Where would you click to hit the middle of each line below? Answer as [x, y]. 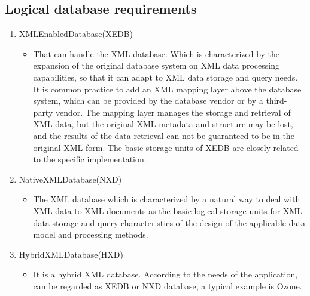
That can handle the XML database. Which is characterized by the [156, 53]
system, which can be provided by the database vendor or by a [148, 101]
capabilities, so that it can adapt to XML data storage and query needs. [165, 77]
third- [276, 101]
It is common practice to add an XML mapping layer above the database [167, 89]
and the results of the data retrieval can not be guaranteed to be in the [164, 135]
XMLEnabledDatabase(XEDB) [76, 34]
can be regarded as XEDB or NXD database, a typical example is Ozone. [168, 286]
